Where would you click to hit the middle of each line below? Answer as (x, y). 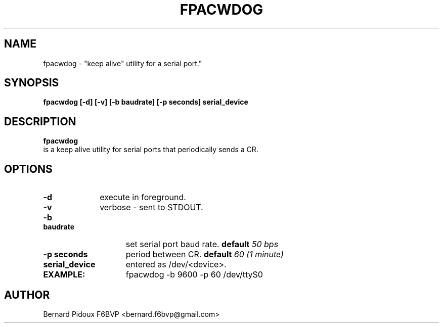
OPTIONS (28, 169)
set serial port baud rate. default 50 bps (202, 244)
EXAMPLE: (64, 275)
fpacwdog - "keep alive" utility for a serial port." (123, 63)
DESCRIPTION (40, 121)
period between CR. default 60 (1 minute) (205, 254)
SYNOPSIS (32, 83)
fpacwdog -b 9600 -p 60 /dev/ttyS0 (194, 275)
